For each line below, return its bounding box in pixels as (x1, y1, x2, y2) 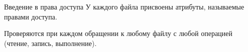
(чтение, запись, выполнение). (4, 37, 97, 48)
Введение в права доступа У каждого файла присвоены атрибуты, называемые (4, 1, 244, 11)
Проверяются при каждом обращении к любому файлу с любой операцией (4, 28, 233, 38)
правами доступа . (4, 11, 57, 21)
